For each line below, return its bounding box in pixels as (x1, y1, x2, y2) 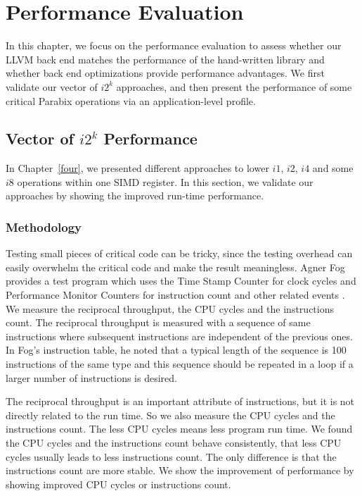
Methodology (6, 218, 82, 235)
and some (312, 161, 354, 175)
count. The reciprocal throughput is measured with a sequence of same (6, 315, 311, 330)
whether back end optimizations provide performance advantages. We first (6, 66, 325, 80)
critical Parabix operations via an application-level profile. (6, 93, 256, 108)
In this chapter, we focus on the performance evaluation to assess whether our (6, 38, 342, 53)
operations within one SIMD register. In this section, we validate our (17, 174, 313, 189)
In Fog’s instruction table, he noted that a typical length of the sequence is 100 (6, 342, 347, 357)
